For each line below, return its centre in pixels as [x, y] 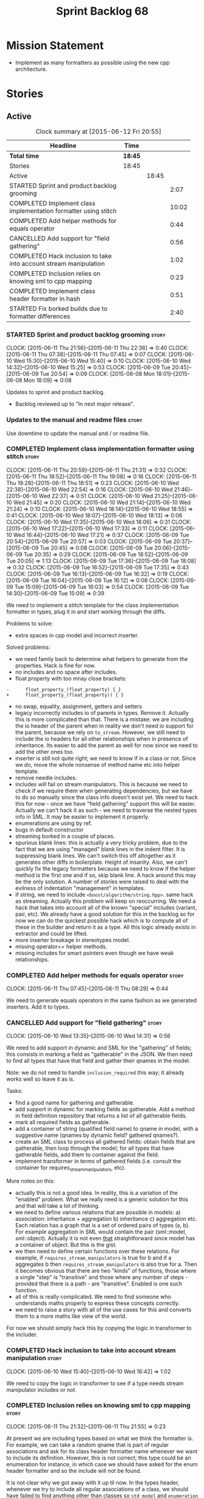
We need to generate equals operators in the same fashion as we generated [101, 1001]
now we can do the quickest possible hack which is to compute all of [101, 920]
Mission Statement [55, 46]
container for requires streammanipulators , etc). [70, 1168]
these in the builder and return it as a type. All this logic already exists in [105, 927]
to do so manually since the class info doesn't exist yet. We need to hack [106, 797]
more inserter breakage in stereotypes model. [72, 940]
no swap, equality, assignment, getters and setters [79, 706]
